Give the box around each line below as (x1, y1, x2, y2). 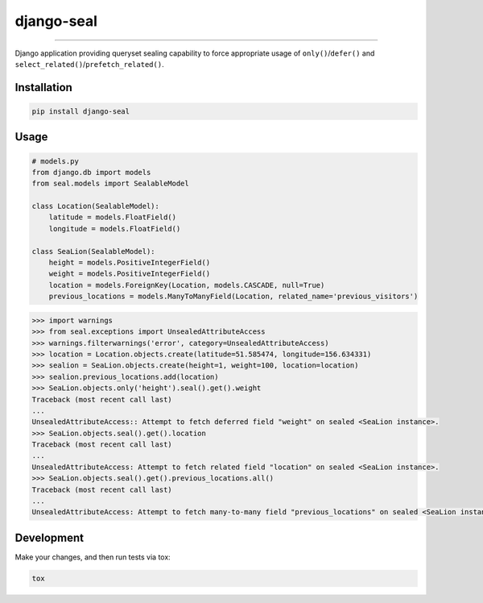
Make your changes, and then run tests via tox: (14, 552, 171, 562)
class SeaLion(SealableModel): (31, 247, 156, 256)
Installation (14, 81, 72, 94)
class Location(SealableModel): (31, 202, 160, 211)
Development (14, 530, 85, 544)
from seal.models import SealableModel (31, 179, 189, 189)
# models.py (31, 156, 80, 165)
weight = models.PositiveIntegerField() (48, 269, 211, 278)
